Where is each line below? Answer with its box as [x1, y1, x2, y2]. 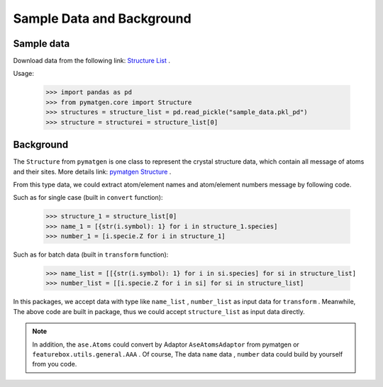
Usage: [13, 69, 35, 78]
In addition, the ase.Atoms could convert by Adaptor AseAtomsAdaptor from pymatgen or [32, 340, 299, 349]
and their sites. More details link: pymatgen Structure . [13, 167, 172, 176]
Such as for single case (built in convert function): [13, 193, 163, 202]
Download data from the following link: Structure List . [13, 57, 170, 65]
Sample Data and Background [13, 11, 191, 26]
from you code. [32, 360, 77, 369]
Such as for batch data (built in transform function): [13, 250, 169, 259]
